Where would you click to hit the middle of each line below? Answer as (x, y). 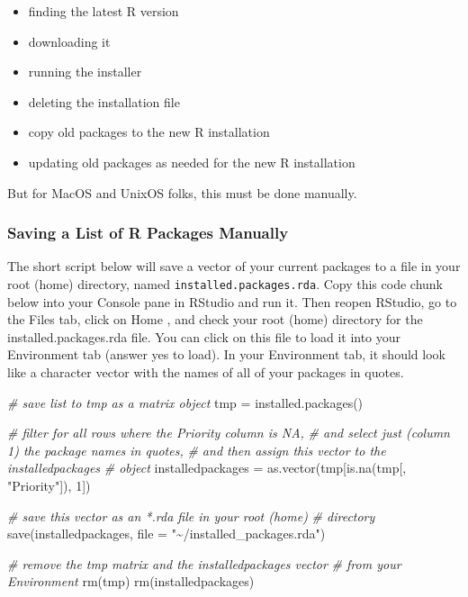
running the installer (85, 72)
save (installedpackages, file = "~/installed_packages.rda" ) (166, 534)
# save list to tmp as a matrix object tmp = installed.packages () (185, 402)
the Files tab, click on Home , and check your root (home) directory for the (215, 319)
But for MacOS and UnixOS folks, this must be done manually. (182, 192)
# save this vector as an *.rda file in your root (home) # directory (191, 516)
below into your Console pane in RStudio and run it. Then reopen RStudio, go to (232, 301)
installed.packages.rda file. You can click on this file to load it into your (204, 336)
